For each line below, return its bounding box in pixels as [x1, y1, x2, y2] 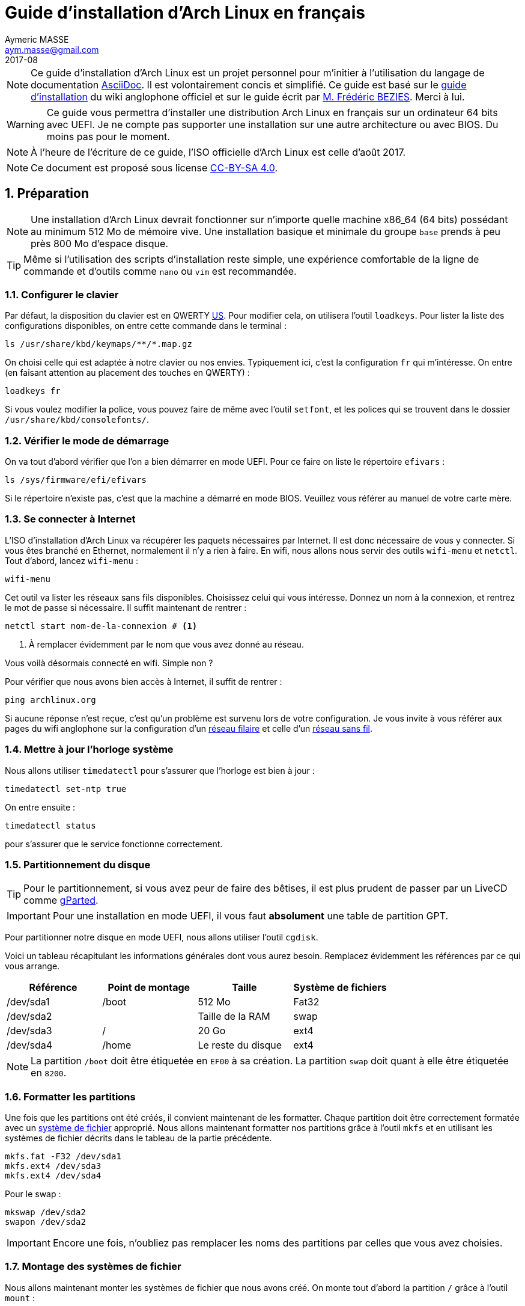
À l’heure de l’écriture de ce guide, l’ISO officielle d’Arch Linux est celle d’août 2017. [31, 146, 406, 158]
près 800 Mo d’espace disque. [31, 237, 168, 250]
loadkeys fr [5, 386, 61, 396]
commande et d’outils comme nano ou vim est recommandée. [23, 265, 297, 277]
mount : [5, 1292, 35, 1303]
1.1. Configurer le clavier [5, 288, 119, 301]
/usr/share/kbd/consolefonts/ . [5, 414, 150, 425]
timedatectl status [5, 820, 96, 830]
